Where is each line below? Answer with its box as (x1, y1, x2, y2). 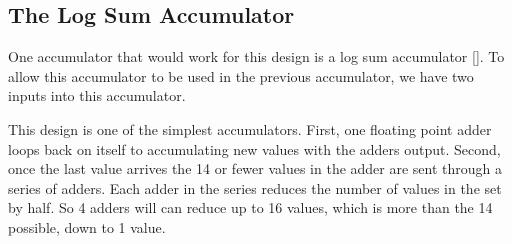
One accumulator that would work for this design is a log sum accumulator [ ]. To (8, 46, 505, 67)
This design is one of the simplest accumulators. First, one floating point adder (8, 118, 492, 139)
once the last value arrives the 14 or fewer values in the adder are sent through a (8, 158, 503, 179)
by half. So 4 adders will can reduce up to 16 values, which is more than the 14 (8, 197, 493, 218)
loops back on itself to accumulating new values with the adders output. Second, (8, 138, 501, 159)
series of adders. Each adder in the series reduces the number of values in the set (8, 177, 502, 198)
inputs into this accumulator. (8, 85, 186, 106)
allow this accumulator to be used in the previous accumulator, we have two (8, 65, 474, 86)
